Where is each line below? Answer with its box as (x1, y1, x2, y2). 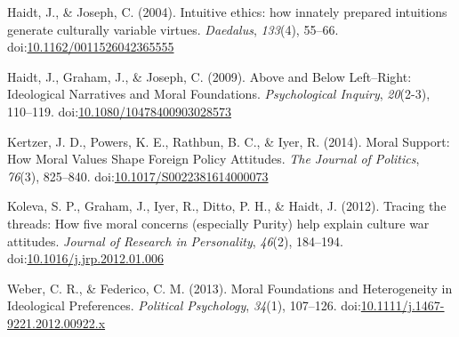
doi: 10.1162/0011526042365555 (7, 37, 174, 56)
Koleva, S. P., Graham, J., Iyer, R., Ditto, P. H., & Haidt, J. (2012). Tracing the (7, 197, 447, 215)
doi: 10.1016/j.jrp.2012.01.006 (7, 249, 164, 268)
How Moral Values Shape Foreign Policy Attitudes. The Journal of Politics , (7, 149, 420, 168)
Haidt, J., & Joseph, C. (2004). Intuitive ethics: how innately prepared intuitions (7, 3, 447, 20)
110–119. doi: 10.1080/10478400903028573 (7, 101, 232, 120)
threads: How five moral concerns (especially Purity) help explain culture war (7, 213, 430, 232)
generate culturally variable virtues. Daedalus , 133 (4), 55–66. (7, 20, 339, 38)
